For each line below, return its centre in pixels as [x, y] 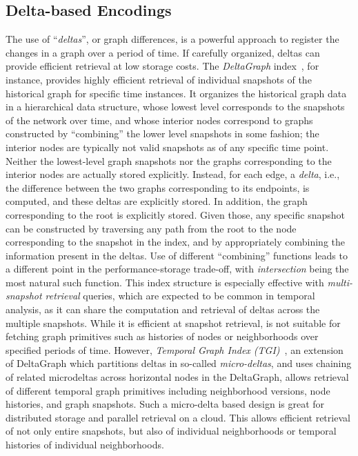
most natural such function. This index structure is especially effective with [165, 282]
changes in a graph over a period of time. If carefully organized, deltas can [163, 52]
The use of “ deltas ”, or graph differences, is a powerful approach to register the [172, 39]
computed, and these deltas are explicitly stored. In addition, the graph [157, 201]
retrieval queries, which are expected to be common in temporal [180, 296]
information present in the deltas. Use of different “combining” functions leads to [177, 255]
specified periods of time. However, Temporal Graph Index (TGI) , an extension [175, 349]
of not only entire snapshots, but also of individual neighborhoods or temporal [171, 431]
